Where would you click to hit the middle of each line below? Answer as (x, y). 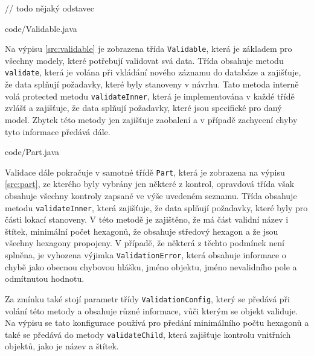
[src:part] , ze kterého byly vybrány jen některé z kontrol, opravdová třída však (150, 184)
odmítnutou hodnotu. (45, 278)
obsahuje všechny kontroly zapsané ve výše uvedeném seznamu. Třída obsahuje (151, 195)
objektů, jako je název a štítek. (62, 346)
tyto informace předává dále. (58, 131)
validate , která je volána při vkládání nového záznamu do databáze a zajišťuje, (153, 72)
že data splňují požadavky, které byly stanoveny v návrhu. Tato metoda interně (152, 84)
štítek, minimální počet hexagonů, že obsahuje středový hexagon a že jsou (142, 231)
